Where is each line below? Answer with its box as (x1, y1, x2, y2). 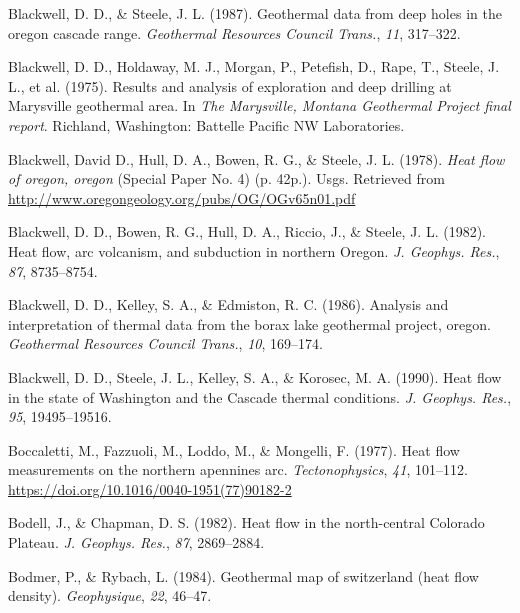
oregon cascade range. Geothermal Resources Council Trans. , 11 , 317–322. (8, 22, 461, 43)
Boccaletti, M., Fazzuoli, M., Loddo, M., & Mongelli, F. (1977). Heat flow (8, 439, 460, 460)
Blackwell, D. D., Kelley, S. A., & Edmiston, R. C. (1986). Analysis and (8, 294, 449, 315)
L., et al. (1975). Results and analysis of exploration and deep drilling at (8, 75, 452, 96)
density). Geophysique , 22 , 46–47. (8, 585, 212, 606)
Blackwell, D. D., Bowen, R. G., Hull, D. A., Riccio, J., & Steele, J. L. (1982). (8, 221, 487, 242)
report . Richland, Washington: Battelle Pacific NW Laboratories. (8, 114, 405, 135)
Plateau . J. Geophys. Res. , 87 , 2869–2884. (8, 532, 265, 553)
